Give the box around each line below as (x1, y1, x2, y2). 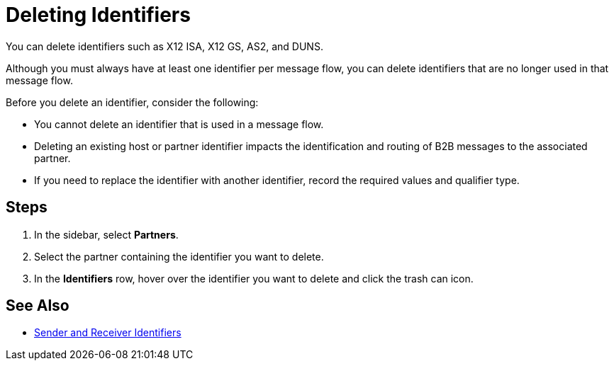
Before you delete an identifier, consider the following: (6, 96, 259, 108)
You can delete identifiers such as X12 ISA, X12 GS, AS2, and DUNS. (6, 40, 323, 52)
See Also (6, 297, 69, 315)
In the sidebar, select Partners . (34, 228, 179, 241)
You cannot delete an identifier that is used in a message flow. (34, 118, 324, 130)
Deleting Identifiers (6, 3, 191, 27)
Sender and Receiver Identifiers (34, 326, 182, 339)
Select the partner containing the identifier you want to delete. (34, 250, 324, 263)
